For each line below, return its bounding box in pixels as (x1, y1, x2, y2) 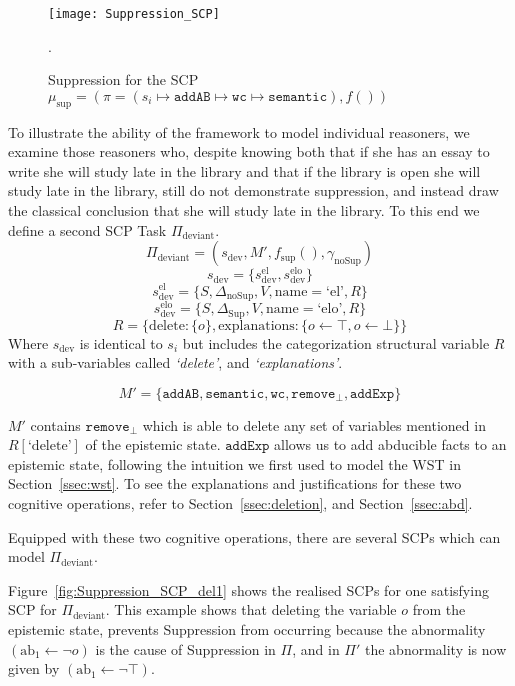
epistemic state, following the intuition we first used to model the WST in (8, 453, 461, 474)
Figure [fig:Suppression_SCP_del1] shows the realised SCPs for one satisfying (8, 579, 489, 600)
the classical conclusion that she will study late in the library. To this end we (8, 200, 480, 221)
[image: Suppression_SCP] (48, 7, 220, 21)
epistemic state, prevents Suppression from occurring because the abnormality (8, 619, 486, 640)
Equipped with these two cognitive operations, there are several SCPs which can (8, 526, 501, 547)
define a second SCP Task (8, 219, 167, 240)
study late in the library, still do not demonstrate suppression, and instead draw (8, 180, 499, 201)
